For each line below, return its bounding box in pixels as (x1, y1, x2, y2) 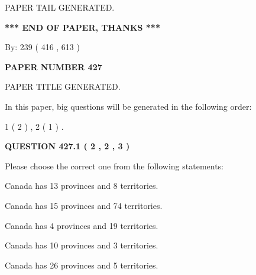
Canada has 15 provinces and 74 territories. (5, 199, 163, 211)
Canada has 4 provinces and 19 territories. (5, 219, 158, 231)
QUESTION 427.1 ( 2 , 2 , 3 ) (5, 140, 130, 152)
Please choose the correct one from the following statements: (5, 159, 224, 172)
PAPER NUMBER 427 (5, 60, 102, 73)
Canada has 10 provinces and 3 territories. (5, 239, 158, 251)
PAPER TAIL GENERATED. (5, 1, 115, 13)
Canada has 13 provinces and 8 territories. (5, 179, 158, 192)
